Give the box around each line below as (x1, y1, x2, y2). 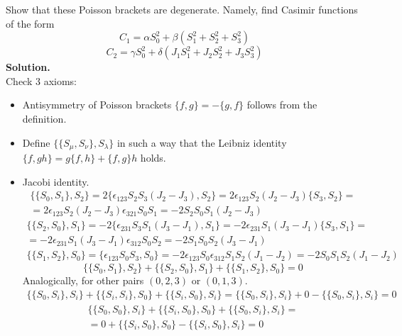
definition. (22, 111, 67, 125)
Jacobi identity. (22, 174, 89, 189)
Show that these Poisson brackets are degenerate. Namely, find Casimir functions (6, 2, 358, 16)
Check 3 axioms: (6, 73, 77, 88)
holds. (140, 150, 166, 165)
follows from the (246, 97, 317, 112)
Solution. (6, 60, 50, 74)
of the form (6, 16, 55, 30)
